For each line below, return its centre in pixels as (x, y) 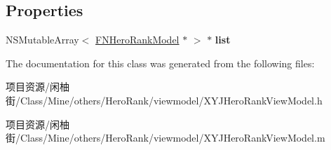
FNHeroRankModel (137, 40)
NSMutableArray (42, 40)
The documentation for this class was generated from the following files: (160, 63)
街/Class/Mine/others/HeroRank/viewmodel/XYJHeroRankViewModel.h (164, 100)
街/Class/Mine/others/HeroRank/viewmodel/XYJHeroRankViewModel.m (165, 138)
